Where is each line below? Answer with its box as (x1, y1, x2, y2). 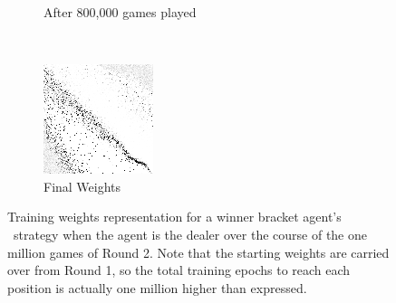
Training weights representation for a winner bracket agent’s (7, 207, 342, 226)
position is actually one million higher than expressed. (7, 278, 307, 297)
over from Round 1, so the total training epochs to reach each (7, 260, 351, 279)
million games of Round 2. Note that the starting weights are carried (7, 242, 390, 261)
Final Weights (43, 176, 121, 195)
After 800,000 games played (43, 3, 197, 21)
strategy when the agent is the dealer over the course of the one (13, 224, 367, 243)
